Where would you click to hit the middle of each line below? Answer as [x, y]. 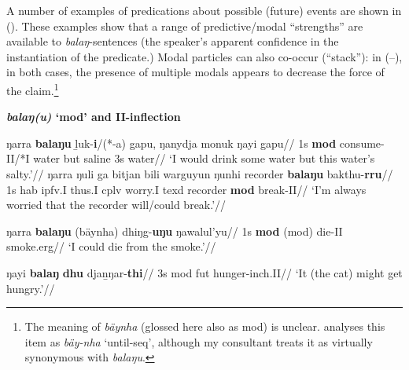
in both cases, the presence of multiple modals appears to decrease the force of [195, 72]
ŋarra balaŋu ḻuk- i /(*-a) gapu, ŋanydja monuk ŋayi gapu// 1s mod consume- [195, 143]
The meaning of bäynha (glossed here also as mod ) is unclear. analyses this [205, 326]
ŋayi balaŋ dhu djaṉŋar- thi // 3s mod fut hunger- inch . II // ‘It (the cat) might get [204, 272]
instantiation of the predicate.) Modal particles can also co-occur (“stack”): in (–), [204, 56]
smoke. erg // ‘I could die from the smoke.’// [111, 246]
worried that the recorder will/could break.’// [116, 205]
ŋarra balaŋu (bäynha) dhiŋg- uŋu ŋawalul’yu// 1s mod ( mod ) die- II [175, 231]
